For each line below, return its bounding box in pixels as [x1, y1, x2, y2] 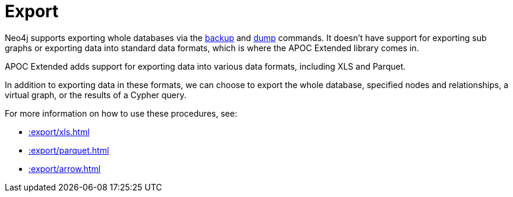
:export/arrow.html [29, 163, 101, 174]
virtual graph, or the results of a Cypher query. [5, 89, 187, 100]
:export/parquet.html [29, 145, 109, 155]
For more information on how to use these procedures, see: [5, 108, 237, 118]
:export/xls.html [29, 126, 90, 137]
